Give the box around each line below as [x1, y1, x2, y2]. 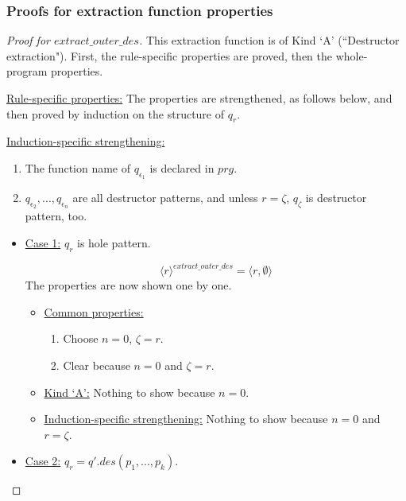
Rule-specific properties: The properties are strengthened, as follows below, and [6, 90, 392, 106]
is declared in [149, 159, 215, 176]
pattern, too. [25, 208, 87, 224]
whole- [335, 47, 368, 64]
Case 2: [25, 452, 61, 469]
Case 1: [25, 234, 61, 250]
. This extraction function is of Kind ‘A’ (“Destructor [138, 32, 400, 49]
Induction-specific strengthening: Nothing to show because [44, 410, 328, 427]
